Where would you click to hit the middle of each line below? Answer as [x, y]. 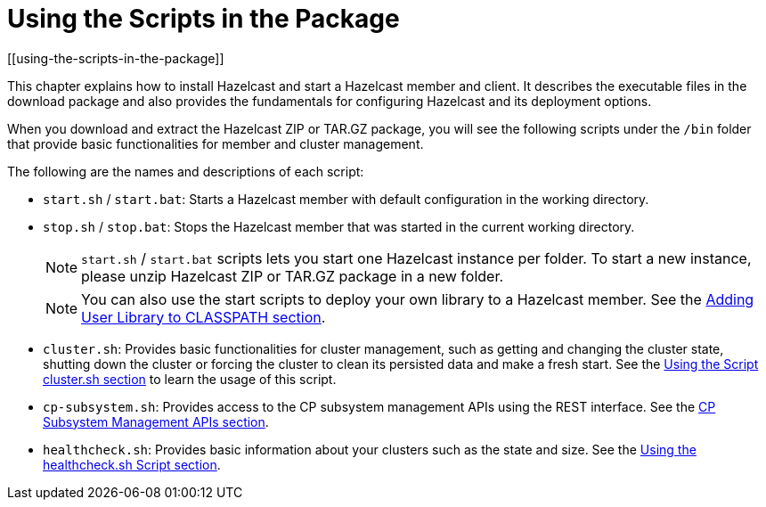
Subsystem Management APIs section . [156, 421]
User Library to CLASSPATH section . [204, 317]
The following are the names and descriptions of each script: [186, 171]
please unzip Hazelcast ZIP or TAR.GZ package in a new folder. [293, 276]
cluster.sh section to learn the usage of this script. [190, 379]
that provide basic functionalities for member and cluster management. [216, 143]
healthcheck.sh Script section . [132, 464]
